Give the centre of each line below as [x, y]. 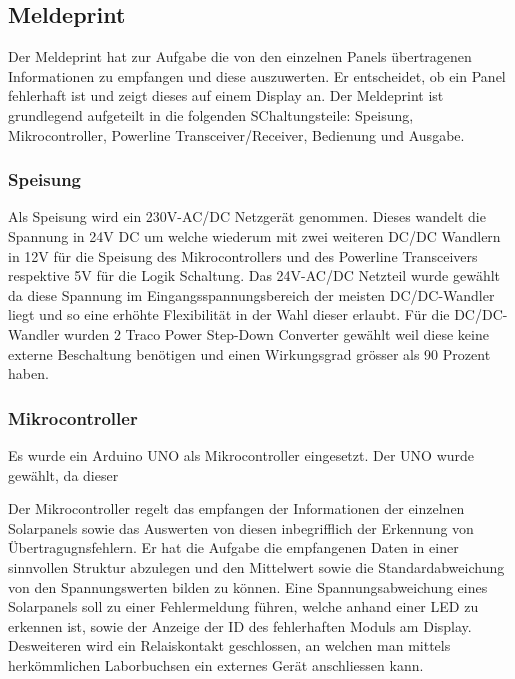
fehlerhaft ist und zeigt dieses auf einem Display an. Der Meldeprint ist [226, 95]
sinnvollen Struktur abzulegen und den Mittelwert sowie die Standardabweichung [256, 566]
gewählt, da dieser [63, 474]
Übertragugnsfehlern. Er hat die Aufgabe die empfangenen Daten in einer [233, 547]
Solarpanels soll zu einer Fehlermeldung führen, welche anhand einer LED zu [243, 606]
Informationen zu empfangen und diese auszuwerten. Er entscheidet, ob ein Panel [257, 75]
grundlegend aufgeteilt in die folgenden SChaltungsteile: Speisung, [211, 114]
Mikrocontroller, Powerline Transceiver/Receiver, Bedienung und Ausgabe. [236, 134]
